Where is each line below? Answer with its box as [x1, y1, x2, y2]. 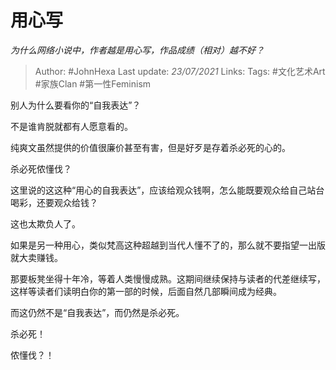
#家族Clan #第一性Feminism [34, 77, 152, 90]
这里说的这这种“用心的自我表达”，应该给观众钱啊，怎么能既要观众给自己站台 [10, 184, 325, 196]
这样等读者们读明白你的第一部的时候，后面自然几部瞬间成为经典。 [10, 285, 282, 297]
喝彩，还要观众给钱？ [10, 196, 98, 208]
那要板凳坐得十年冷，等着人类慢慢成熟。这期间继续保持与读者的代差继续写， [10, 272, 326, 285]
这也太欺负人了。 [10, 217, 81, 230]
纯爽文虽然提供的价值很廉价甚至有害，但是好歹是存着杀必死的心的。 [10, 141, 291, 153]
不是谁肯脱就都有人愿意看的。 [10, 120, 133, 132]
